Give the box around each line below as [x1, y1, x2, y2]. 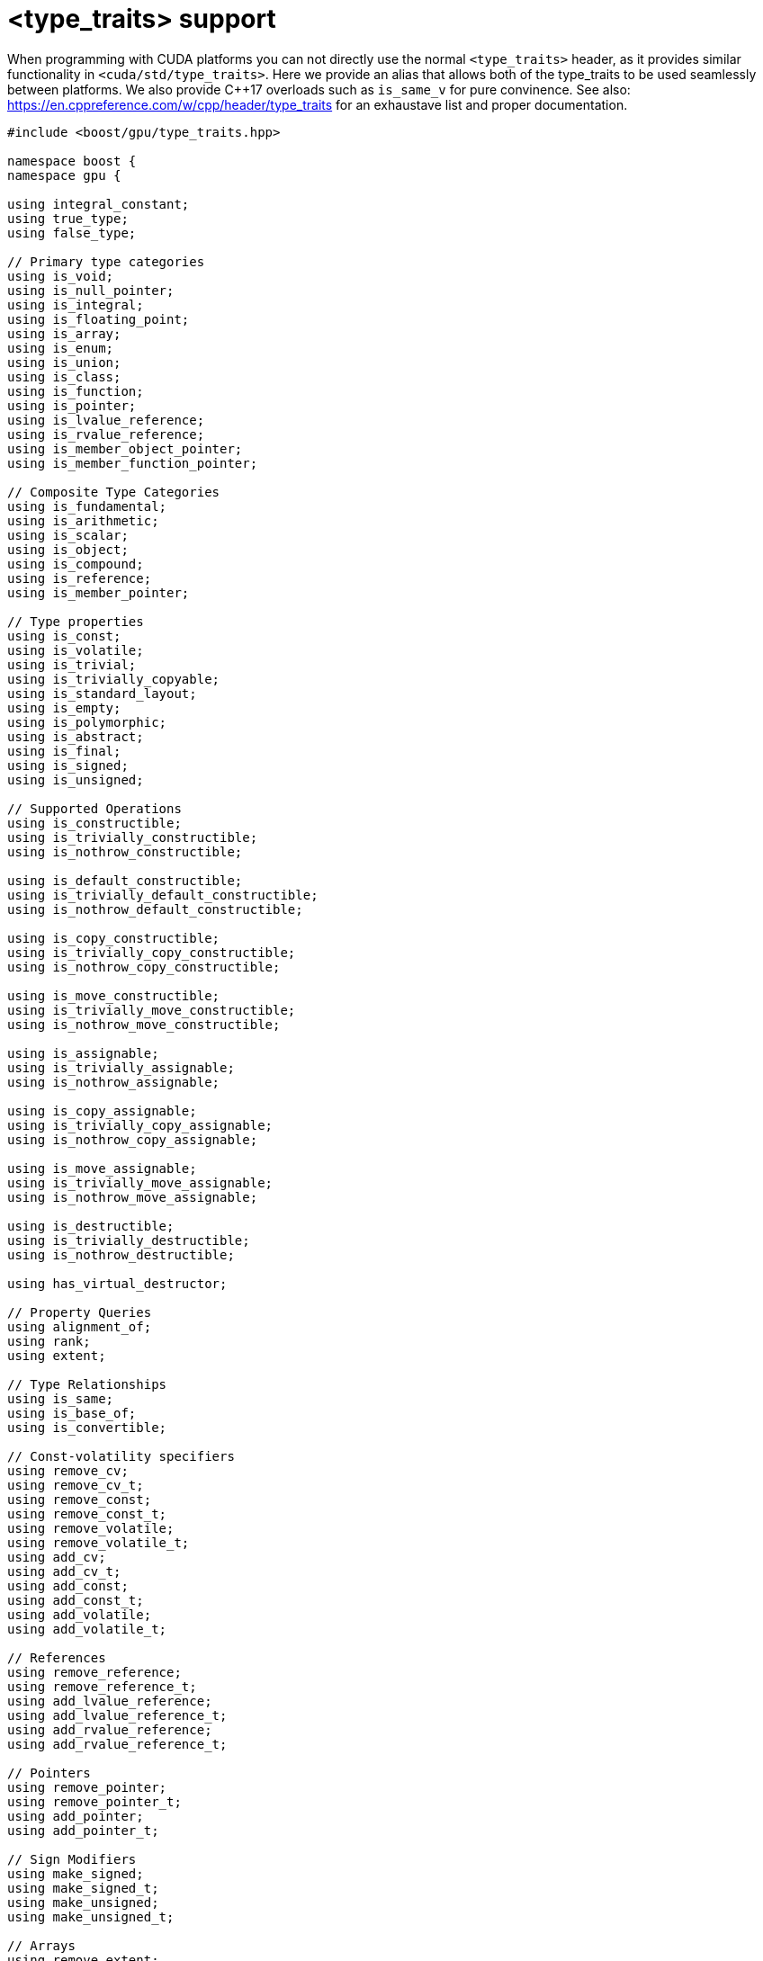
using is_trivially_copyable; [7, 671, 220, 686]
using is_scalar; [7, 527, 129, 542]
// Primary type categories [7, 254, 205, 269]
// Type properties [7, 613, 144, 629]
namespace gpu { [7, 167, 121, 183]
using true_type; [7, 210, 129, 226]
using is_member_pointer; [7, 585, 190, 600]
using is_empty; [7, 700, 121, 715]
